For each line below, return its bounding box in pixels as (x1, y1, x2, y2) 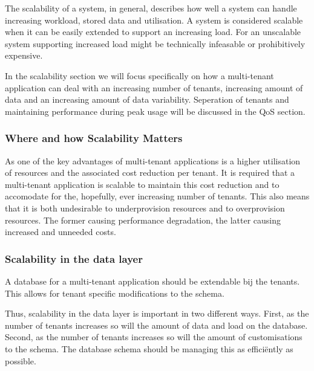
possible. (5, 354, 36, 367)
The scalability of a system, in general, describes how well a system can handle (5, 2, 297, 14)
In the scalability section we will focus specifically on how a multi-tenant (5, 69, 274, 82)
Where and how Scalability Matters (5, 131, 183, 146)
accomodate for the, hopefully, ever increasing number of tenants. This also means (5, 190, 310, 202)
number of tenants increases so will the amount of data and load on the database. (5, 318, 308, 331)
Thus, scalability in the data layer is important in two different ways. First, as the (5, 307, 309, 320)
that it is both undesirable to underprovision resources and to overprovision (5, 201, 285, 214)
